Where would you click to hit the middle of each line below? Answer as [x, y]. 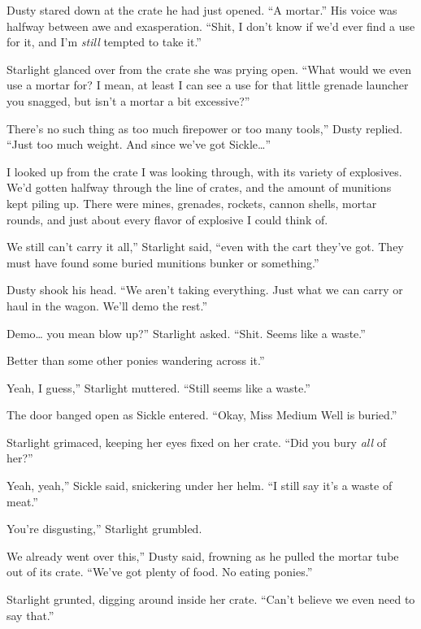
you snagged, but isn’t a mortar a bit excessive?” [128, 100]
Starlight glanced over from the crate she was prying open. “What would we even [209, 69]
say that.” [30, 615]
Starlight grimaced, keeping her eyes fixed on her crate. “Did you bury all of [197, 442]
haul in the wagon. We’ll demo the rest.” [107, 305]
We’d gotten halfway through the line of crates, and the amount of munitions [199, 187]
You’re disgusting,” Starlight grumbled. [104, 529]
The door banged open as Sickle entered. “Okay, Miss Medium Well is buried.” [202, 415]
